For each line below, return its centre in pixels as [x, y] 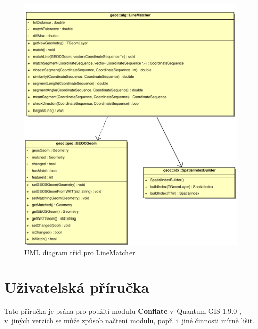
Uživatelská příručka [77, 287]
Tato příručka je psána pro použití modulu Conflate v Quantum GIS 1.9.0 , [123, 311]
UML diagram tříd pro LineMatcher [80, 252]
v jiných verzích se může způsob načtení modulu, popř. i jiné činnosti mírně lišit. [129, 321]
